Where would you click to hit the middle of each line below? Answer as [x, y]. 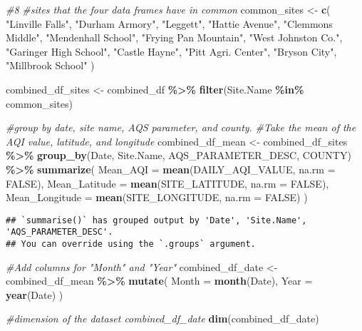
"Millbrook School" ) [50, 65]
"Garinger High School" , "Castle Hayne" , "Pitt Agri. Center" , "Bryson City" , [171, 51]
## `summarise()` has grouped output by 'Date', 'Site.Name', [156, 220]
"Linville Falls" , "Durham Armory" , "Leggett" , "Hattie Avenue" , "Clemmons [169, 23]
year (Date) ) [35, 294]
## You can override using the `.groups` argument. [131, 244]
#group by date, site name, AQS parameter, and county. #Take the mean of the [181, 127]
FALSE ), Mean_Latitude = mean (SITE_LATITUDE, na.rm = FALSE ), [167, 183]
